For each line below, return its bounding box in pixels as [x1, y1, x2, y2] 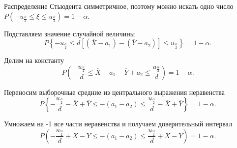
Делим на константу [4, 55, 64, 65]
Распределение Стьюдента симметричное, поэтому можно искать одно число [4, 1, 234, 11]
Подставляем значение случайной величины [4, 28, 135, 38]
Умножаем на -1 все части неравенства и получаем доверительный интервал [4, 118, 232, 129]
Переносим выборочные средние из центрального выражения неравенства [4, 87, 225, 97]
